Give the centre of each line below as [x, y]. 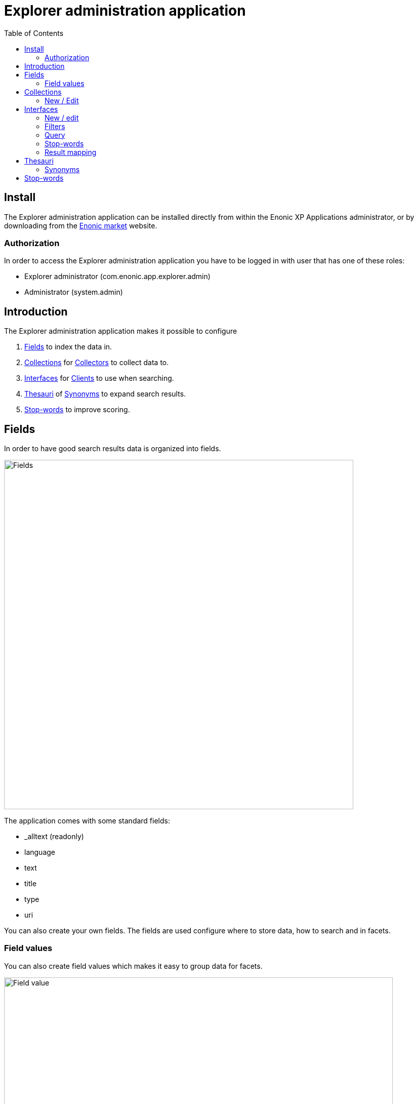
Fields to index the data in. [68, 347]
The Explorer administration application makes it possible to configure [121, 331]
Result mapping [71, 152]
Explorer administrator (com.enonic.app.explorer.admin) [117, 277]
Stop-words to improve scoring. [77, 410]
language [40, 852]
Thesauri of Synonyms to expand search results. [105, 394]
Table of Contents [34, 33]
